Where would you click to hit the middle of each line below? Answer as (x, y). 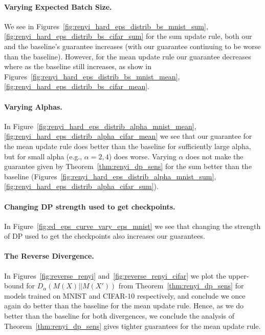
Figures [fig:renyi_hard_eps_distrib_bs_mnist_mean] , (92, 76)
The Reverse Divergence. (49, 256)
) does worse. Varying (142, 156)
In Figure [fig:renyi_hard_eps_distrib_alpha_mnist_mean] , (100, 126)
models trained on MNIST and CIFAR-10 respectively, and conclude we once (125, 295)
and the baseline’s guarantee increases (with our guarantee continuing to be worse (132, 46)
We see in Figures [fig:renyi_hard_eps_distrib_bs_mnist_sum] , (106, 26)
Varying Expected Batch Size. (58, 6)
